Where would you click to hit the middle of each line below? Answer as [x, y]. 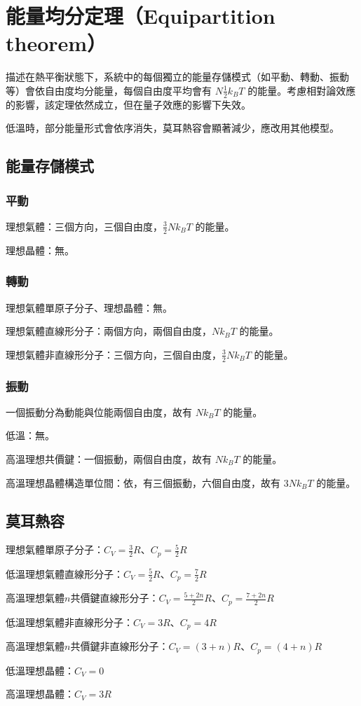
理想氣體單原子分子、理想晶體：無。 [89, 307]
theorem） [56, 43]
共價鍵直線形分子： [115, 598]
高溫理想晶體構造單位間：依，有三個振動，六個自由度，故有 [143, 482]
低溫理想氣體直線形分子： [64, 573]
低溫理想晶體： [40, 670]
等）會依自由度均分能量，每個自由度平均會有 [109, 90]
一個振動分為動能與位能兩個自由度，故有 [99, 411]
